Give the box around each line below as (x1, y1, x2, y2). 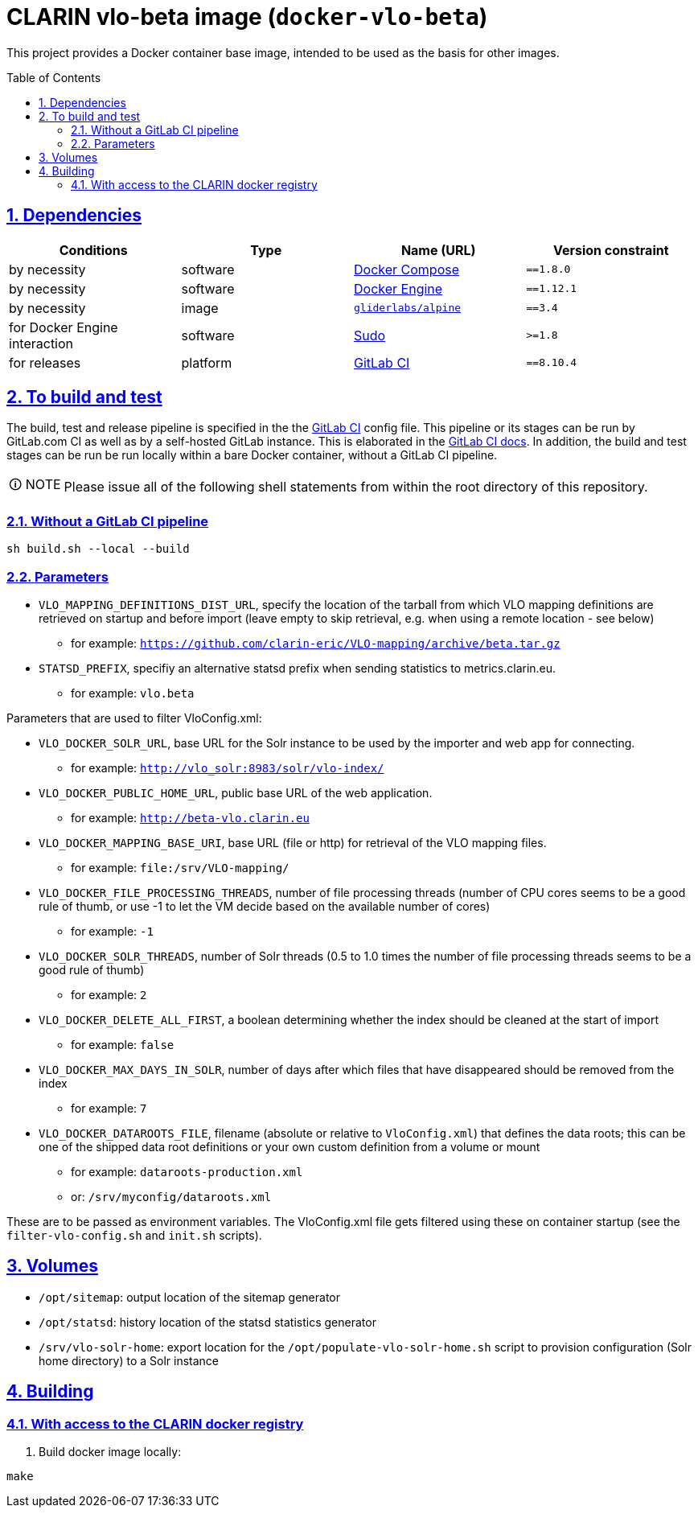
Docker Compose (354, 261, 460, 278)
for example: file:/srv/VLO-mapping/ (71, 860, 289, 874)
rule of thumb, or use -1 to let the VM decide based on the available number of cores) (39, 899, 491, 913)
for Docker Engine (9, 319, 118, 335)
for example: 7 (71, 1101, 147, 1115)
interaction (9, 335, 74, 352)
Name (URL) (400, 241, 476, 258)
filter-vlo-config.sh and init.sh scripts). (6, 1228, 262, 1242)
